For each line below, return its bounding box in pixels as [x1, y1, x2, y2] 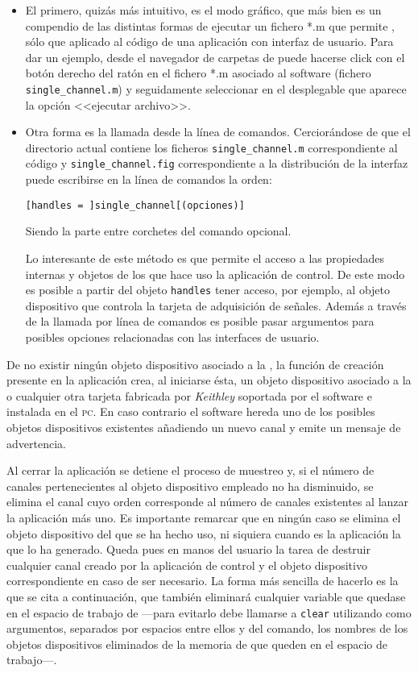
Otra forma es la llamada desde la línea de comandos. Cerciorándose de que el [25, 123, 411, 140]
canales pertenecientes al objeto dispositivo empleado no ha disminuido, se [6, 477, 374, 494]
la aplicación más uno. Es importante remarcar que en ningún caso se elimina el [6, 509, 401, 526]
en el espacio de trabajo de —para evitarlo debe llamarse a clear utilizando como [6, 604, 412, 621]
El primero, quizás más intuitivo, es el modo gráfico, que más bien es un [25, 2, 382, 18]
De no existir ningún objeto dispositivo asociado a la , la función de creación [6, 355, 384, 372]
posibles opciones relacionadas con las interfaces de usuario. [25, 329, 320, 345]
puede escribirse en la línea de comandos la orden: [25, 171, 272, 188]
